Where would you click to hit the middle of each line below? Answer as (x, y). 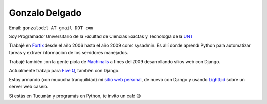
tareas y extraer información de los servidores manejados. (68, 52)
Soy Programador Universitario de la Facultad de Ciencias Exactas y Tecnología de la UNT (101, 36)
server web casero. (29, 87)
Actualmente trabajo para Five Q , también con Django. (64, 70)
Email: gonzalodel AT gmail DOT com (51, 28)
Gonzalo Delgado (45, 13)
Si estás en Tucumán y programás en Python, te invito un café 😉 (75, 96)
